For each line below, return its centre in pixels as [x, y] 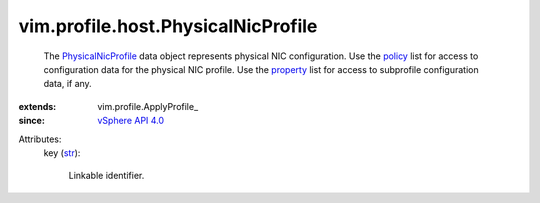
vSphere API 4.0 [131, 121]
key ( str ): [62, 152]
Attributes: [40, 139]
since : [31, 121]
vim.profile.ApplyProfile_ [148, 106]
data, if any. [67, 84]
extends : [37, 106]
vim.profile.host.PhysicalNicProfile [168, 26]
